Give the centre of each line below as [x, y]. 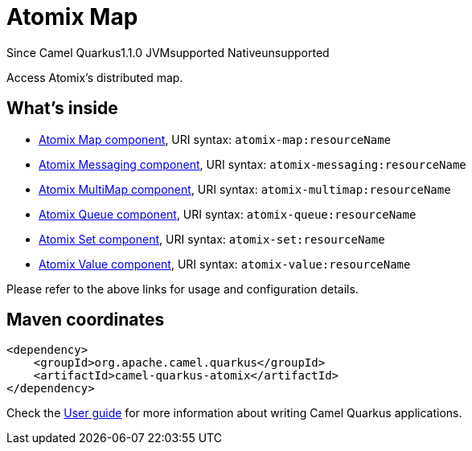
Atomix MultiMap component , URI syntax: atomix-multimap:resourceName [245, 189]
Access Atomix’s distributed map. [95, 77]
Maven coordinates [86, 320]
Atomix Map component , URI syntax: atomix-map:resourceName [215, 139]
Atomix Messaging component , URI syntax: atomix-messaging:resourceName [252, 164]
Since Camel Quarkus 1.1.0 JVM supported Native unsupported [168, 52]
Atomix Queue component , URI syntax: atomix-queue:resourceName [228, 214]
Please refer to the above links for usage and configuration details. [183, 289]
